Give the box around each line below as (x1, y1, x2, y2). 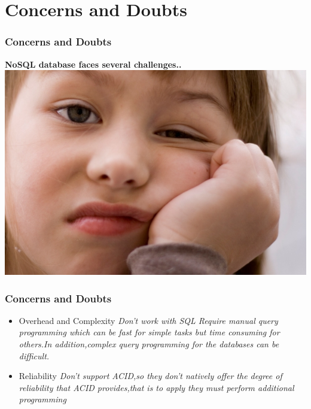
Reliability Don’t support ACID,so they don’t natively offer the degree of (19, 369, 282, 382)
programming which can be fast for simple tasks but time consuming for (19, 326, 280, 338)
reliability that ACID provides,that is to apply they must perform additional (19, 381, 294, 393)
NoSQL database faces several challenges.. (5, 57, 182, 70)
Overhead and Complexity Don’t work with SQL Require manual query (19, 314, 278, 326)
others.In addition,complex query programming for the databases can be (19, 338, 279, 350)
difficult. (19, 349, 50, 362)
